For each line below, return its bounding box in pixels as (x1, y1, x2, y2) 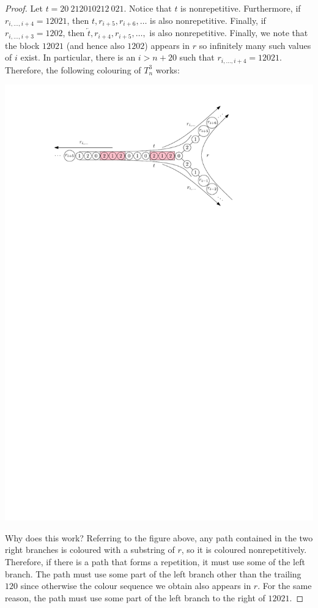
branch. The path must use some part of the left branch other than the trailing (5, 567, 301, 580)
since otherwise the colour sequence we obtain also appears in (20, 579, 251, 592)
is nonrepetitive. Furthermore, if (180, 2, 301, 14)
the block (5, 39, 40, 51)
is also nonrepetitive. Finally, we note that (149, 26, 308, 39)
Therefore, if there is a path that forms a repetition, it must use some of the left (5, 555, 305, 568)
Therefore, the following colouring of (5, 63, 141, 76)
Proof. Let (5, 2, 43, 14)
